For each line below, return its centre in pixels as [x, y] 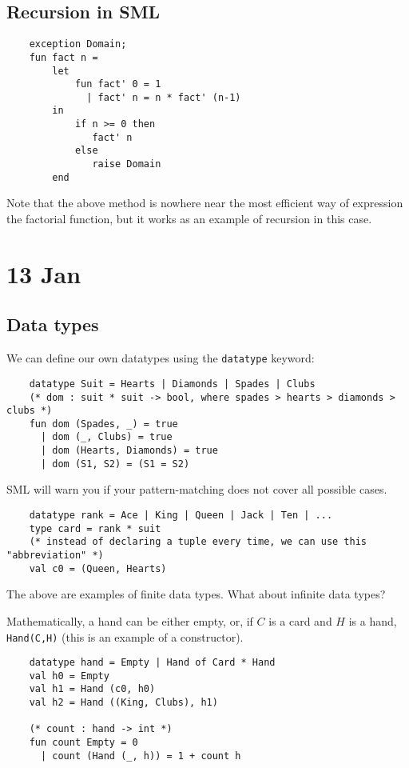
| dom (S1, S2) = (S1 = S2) [115, 464]
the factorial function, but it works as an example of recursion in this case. [189, 219]
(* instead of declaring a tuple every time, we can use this [198, 542]
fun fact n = [64, 57]
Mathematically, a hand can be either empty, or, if [130, 620]
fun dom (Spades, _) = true [103, 424]
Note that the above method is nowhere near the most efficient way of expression [205, 203]
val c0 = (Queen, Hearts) [98, 568]
